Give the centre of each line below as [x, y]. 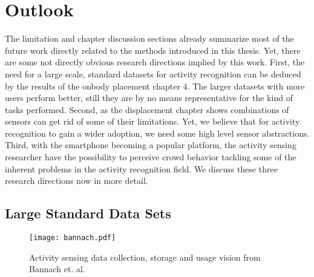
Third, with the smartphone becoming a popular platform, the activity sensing [151, 145]
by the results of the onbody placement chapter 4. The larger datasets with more [155, 86]
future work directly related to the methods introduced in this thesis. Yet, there [153, 50]
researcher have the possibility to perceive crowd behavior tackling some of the [151, 157]
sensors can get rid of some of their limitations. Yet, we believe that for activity [152, 121]
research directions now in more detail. [77, 181]
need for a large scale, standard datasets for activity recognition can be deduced [153, 73]
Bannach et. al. [57, 269]
